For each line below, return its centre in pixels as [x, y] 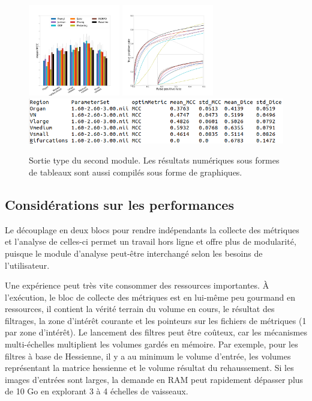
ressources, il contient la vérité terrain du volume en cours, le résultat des [140, 309]
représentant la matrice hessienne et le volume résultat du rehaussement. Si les [149, 368]
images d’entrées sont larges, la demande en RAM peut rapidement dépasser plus [154, 379]
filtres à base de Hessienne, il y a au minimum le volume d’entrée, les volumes [148, 356]
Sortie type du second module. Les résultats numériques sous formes [154, 160]
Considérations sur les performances [119, 204]
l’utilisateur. [27, 265]
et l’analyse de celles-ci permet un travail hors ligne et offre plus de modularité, [151, 241]
